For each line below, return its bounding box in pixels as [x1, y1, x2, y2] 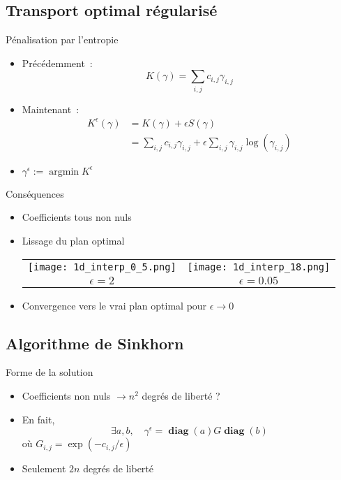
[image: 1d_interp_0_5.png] [27, 261, 176, 272]
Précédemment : [22, 55, 93, 70]
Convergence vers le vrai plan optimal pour [22, 298, 207, 312]
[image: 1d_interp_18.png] [187, 261, 331, 272]
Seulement [22, 461, 66, 476]
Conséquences [6, 186, 64, 201]
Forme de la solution [6, 365, 93, 379]
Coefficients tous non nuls [22, 210, 132, 224]
